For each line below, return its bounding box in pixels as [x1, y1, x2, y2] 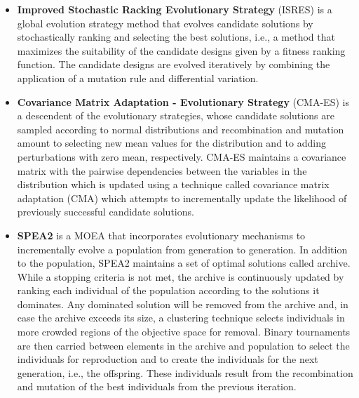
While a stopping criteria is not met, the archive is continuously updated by [17, 269, 344, 284]
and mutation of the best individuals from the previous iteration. [17, 379, 297, 394]
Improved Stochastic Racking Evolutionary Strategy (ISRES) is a [17, 2, 332, 16]
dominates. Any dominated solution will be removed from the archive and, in [17, 296, 348, 311]
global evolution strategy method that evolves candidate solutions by [17, 15, 313, 30]
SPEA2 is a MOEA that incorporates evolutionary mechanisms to [17, 227, 306, 242]
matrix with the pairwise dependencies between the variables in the [17, 163, 307, 178]
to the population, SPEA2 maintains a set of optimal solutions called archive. [17, 256, 351, 270]
